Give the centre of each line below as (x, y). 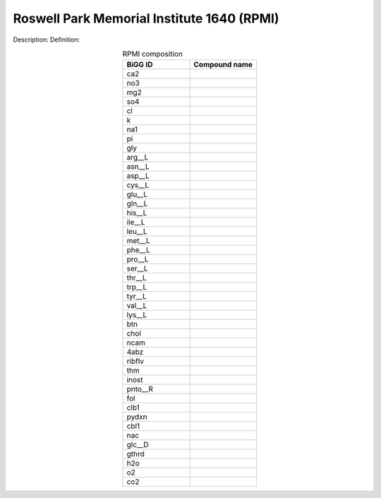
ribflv (135, 362)
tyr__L (137, 297)
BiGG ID (140, 65)
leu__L (137, 232)
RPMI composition (153, 54)
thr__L (137, 278)
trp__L (137, 287)
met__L (139, 241)
